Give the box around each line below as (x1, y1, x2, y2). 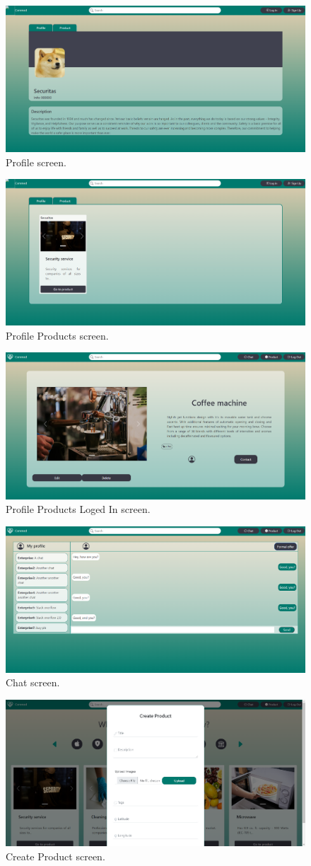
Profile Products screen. (6, 328, 109, 342)
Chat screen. (6, 675, 60, 690)
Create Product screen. (6, 849, 105, 864)
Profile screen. (6, 154, 66, 169)
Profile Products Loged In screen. (6, 502, 151, 516)
